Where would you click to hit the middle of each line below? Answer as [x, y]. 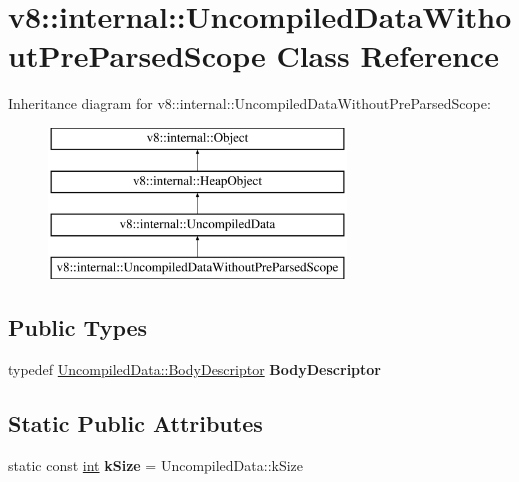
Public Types [78, 327]
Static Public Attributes [135, 422]
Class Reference [387, 55]
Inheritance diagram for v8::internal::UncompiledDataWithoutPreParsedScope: [249, 103]
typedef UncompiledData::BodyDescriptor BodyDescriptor [194, 368]
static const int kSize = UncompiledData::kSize [156, 464]
